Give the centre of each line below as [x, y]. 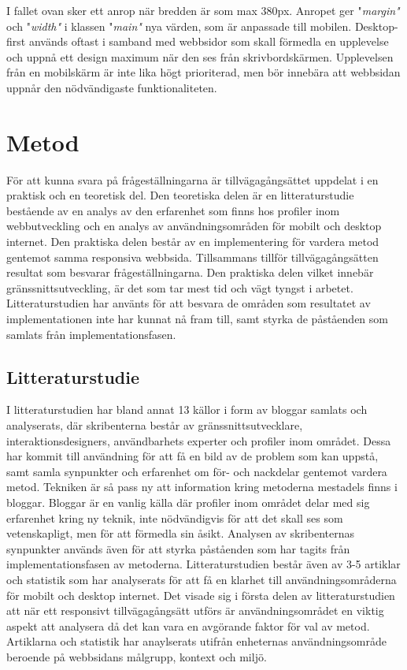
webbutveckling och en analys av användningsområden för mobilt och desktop [194, 226]
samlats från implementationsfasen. [91, 334]
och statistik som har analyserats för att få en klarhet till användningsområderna [202, 579]
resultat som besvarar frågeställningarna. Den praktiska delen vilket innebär [190, 272]
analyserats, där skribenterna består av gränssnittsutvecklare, [155, 425]
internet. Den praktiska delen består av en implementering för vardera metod [193, 242]
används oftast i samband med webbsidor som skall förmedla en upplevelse [209, 41]
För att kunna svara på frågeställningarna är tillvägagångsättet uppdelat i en [192, 179]
